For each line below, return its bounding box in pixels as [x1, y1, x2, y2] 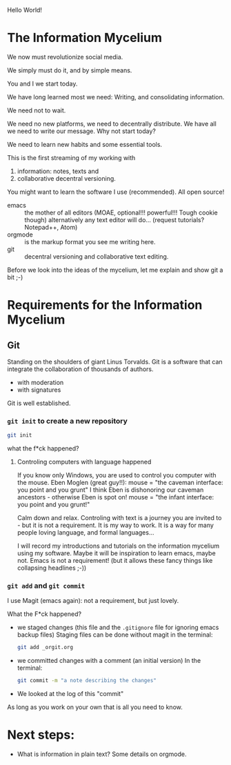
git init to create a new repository [7, 416, 128, 426]
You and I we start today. [7, 79, 78, 88]
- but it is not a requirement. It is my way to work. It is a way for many [17, 521, 214, 530]
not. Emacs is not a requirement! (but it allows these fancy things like [17, 557, 213, 565]
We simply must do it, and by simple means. [7, 66, 132, 74]
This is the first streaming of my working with [7, 153, 136, 161]
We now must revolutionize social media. [7, 52, 123, 61]
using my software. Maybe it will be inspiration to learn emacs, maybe [17, 549, 216, 557]
